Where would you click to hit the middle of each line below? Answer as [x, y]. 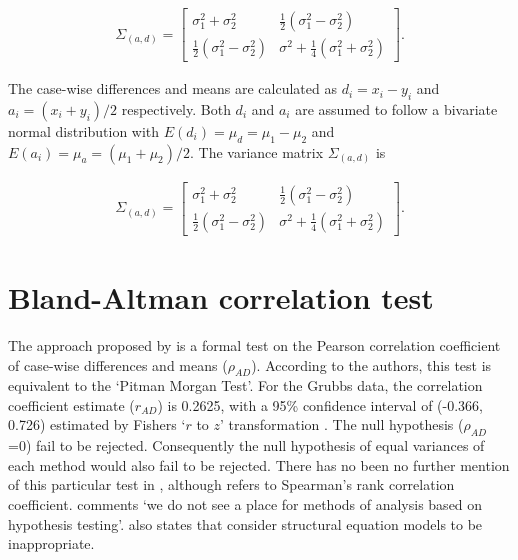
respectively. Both [176, 108]
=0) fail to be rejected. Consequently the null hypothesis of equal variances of [246, 445]
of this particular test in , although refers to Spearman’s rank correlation [231, 484]
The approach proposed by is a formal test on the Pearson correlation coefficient [254, 344]
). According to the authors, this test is [371, 364]
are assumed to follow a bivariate [396, 108]
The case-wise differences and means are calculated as [172, 88]
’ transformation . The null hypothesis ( [342, 424]
